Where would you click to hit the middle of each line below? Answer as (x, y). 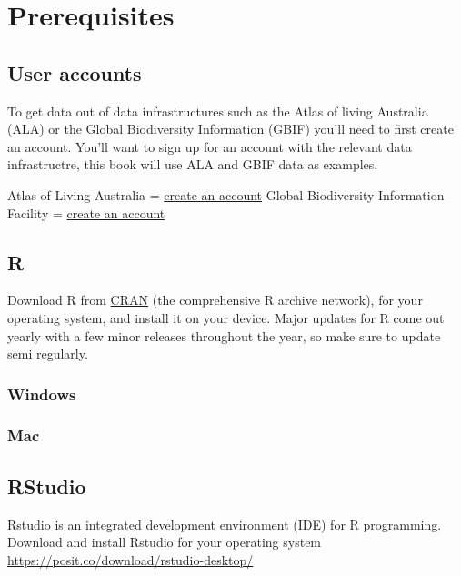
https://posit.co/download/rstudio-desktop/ (130, 559)
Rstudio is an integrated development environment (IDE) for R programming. (225, 524)
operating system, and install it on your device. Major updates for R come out (226, 317)
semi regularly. (48, 354)
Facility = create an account (86, 212)
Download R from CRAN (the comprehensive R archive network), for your (215, 300)
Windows (42, 394)
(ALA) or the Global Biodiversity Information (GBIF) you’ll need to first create (230, 129)
